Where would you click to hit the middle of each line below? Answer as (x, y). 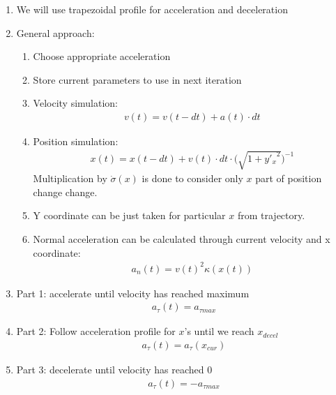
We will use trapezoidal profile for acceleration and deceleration (152, 9)
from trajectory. (271, 215)
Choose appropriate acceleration (102, 56)
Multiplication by (70, 178)
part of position (289, 178)
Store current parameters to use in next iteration (137, 79)
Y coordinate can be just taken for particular (129, 215)
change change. (65, 192)
